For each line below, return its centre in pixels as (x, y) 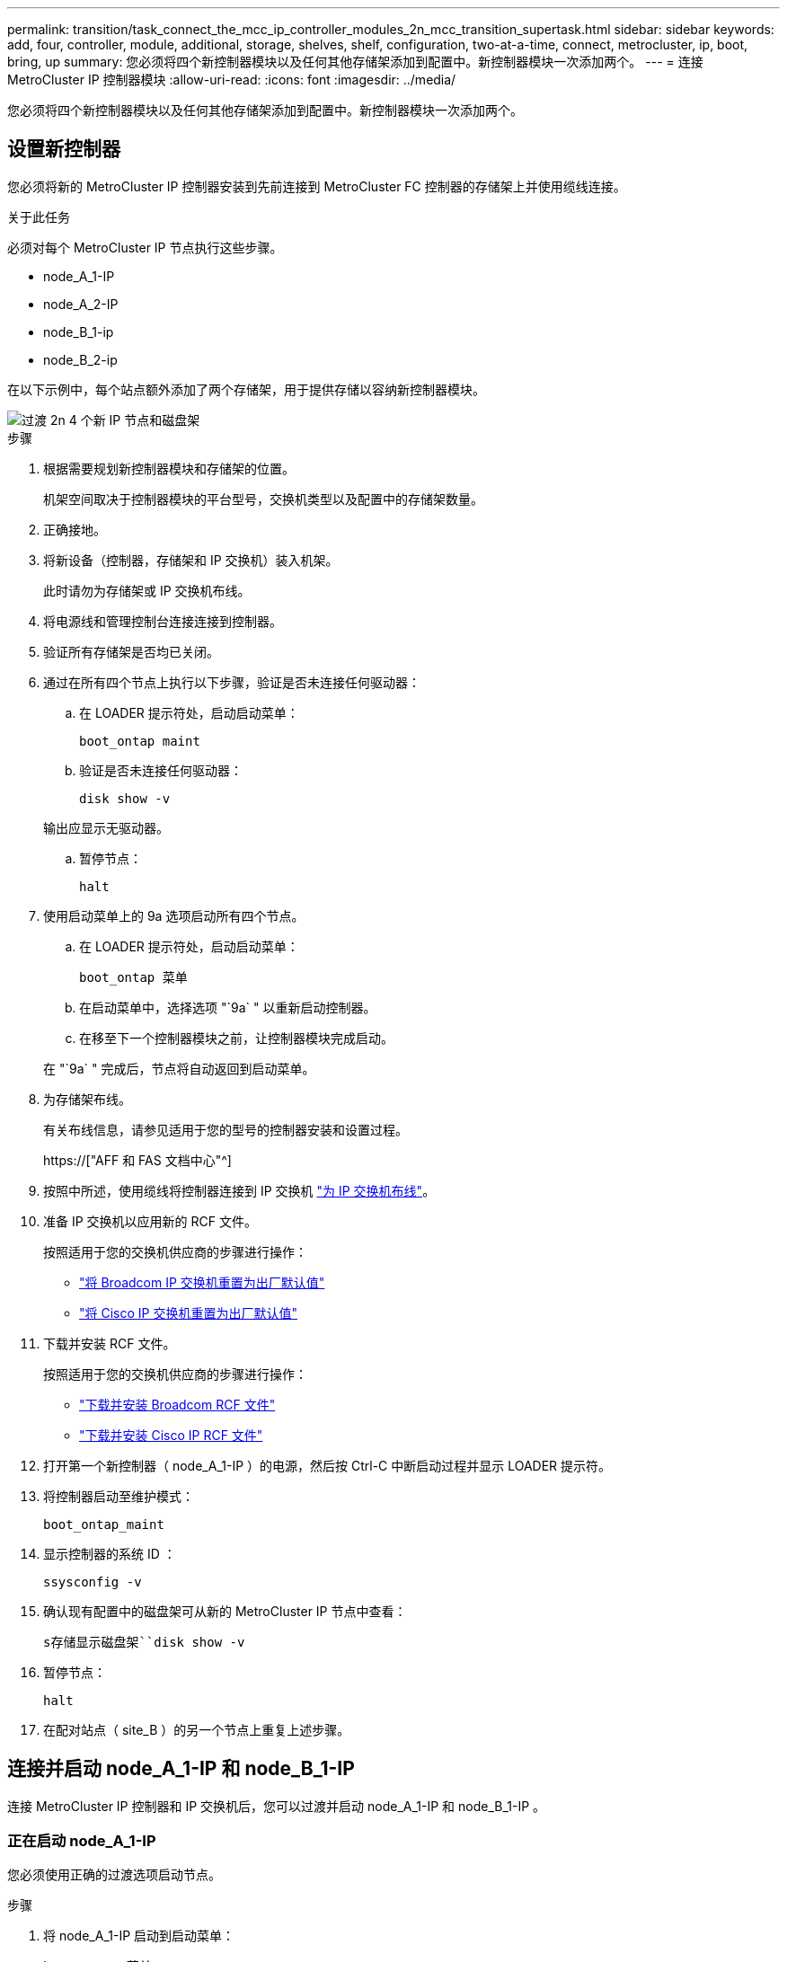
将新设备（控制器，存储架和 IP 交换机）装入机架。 (191, 560)
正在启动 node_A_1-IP (82, 1841)
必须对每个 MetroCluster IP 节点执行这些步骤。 (145, 247)
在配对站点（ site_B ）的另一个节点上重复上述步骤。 (197, 1729)
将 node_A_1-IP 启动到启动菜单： (139, 1936)
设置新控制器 (64, 149)
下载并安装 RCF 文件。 (110, 1343)
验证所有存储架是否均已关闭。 (131, 651)
